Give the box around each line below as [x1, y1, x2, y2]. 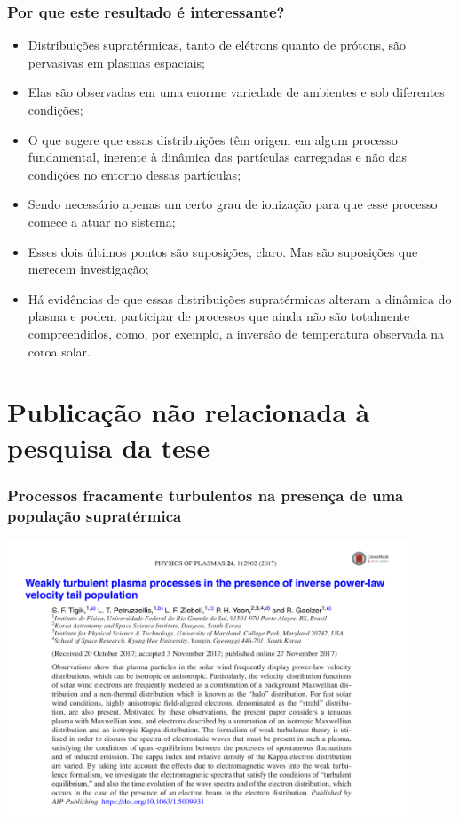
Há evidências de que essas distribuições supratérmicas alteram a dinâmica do [28, 289, 452, 308]
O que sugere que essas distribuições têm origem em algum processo [28, 130, 398, 148]
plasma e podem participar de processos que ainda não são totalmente [28, 307, 410, 325]
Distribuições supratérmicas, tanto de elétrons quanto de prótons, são [28, 36, 407, 54]
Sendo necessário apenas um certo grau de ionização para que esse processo [28, 195, 438, 213]
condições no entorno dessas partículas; [28, 164, 241, 183]
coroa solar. [28, 341, 91, 360]
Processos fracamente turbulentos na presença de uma [7, 483, 404, 506]
